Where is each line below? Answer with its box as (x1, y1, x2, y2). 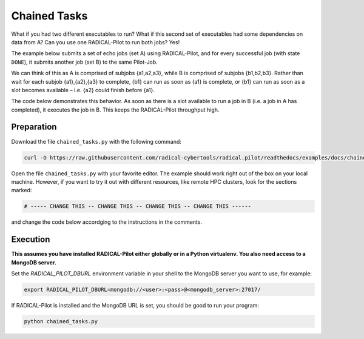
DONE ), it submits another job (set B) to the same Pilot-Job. (11, 58, 158, 65)
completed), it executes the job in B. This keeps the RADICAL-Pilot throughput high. (11, 106, 220, 113)
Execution (11, 234, 50, 245)
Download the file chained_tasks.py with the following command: (11, 138, 182, 145)
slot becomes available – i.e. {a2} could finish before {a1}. (11, 86, 155, 93)
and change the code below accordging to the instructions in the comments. (11, 218, 203, 226)
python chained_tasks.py (24, 318, 98, 324)
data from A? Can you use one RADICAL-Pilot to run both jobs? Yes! (11, 38, 180, 45)
